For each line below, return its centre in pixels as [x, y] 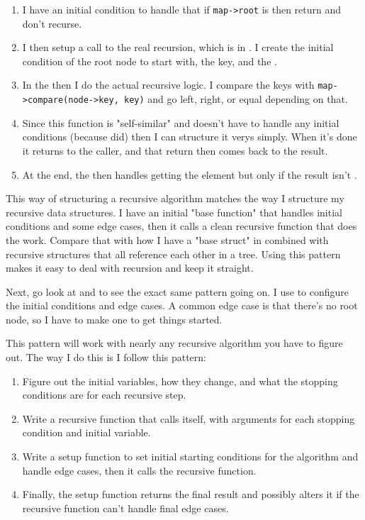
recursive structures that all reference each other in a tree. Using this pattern [173, 254]
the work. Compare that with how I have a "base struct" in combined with [167, 239]
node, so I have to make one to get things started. [114, 319]
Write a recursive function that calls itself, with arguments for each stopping [189, 418]
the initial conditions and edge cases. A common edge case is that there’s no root [182, 305]
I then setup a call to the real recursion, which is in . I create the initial [178, 47]
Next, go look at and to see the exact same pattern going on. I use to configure [178, 291]
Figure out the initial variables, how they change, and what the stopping [180, 381]
